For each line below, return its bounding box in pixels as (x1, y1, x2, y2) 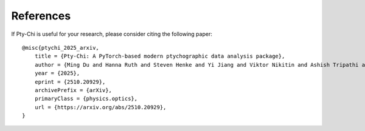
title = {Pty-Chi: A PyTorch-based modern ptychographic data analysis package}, (34, 53, 285, 60)
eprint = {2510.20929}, (34, 78, 106, 85)
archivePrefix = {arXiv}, (34, 87, 113, 93)
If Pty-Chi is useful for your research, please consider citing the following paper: (11, 30, 212, 38)
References (11, 9, 71, 22)
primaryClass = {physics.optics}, (34, 95, 138, 102)
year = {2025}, (34, 70, 80, 77)
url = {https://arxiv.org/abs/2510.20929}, (34, 104, 167, 110)
